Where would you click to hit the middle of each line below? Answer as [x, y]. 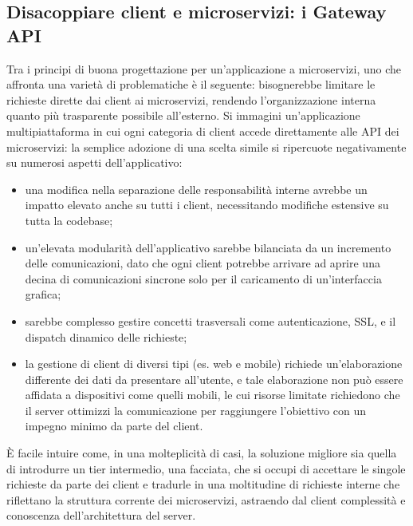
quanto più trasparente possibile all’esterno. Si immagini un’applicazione [183, 115]
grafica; [43, 294]
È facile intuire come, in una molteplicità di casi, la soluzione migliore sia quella [202, 453]
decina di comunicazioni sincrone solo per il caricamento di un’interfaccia [203, 278]
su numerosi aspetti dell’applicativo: [94, 162]
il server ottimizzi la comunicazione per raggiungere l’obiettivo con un [196, 410]
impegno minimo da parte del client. [114, 426]
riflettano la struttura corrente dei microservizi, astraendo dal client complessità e [206, 499]
